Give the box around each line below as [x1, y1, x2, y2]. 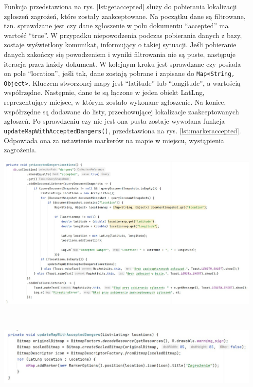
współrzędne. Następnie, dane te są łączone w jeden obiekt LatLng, [4, 87, 205, 97]
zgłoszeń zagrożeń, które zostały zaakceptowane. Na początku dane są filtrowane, [4, 11, 246, 21]
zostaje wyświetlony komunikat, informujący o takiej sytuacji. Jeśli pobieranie [4, 39, 236, 50]
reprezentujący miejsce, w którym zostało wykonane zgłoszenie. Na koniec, [4, 97, 226, 107]
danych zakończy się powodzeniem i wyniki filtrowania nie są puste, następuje [4, 49, 235, 59]
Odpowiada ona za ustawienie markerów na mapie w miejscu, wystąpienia [4, 135, 224, 145]
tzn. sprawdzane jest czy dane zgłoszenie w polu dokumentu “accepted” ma [4, 20, 229, 31]
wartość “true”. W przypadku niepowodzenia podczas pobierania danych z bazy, [4, 30, 242, 40]
